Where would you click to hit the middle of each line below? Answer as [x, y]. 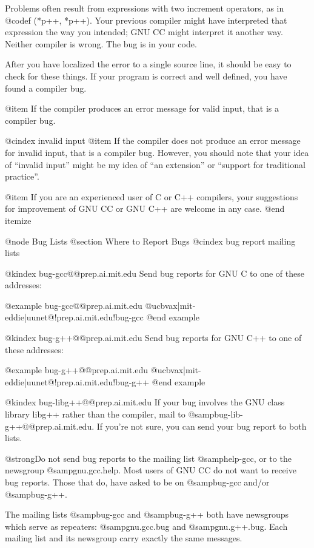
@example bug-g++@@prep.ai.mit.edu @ [81, 370]
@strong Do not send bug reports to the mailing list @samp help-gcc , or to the [148, 458]
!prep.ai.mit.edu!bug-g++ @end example [130, 381]
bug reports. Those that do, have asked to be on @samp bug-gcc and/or [137, 482]
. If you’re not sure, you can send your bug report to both [199, 426]
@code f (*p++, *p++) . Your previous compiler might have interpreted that [146, 20]
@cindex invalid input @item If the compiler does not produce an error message [153, 140]
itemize [18, 220]
